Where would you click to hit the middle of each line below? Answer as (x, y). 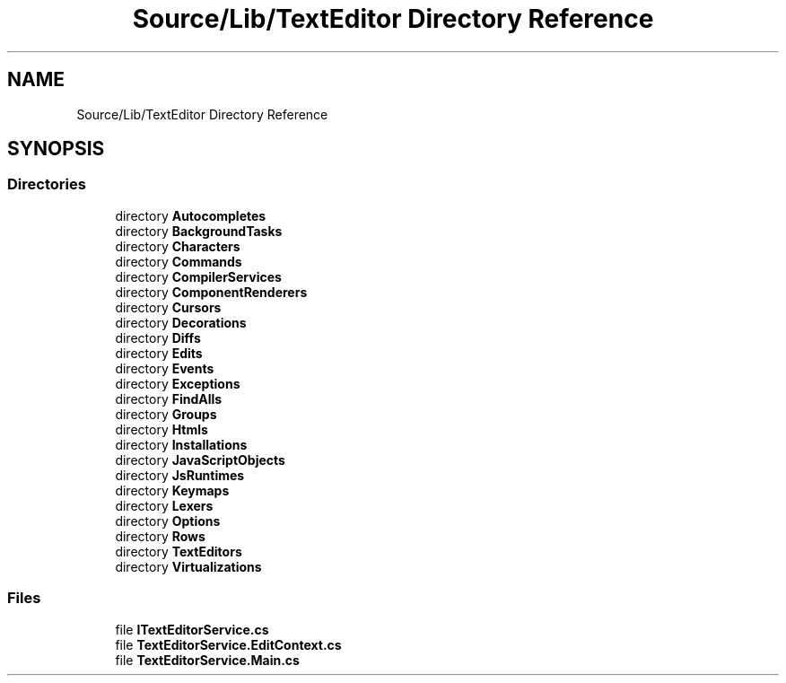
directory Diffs (158, 337)
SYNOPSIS (56, 149)
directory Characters (178, 246)
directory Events (165, 368)
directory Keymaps (172, 490)
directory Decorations (181, 322)
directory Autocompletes (191, 215)
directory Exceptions (178, 383)
